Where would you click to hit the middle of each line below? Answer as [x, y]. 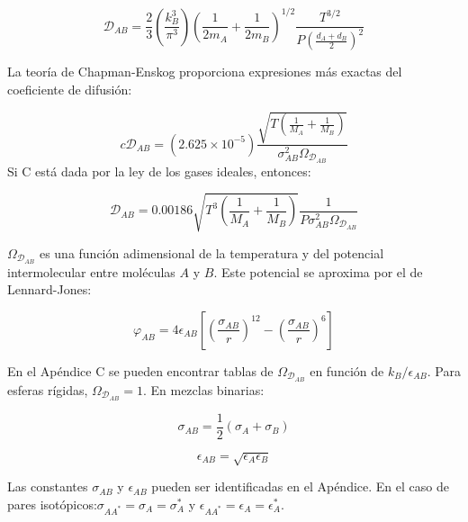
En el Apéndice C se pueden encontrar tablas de [140, 370]
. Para [444, 370]
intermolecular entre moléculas [91, 271]
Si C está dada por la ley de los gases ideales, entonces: [159, 171]
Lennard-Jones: [49, 289]
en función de [347, 370]
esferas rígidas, [48, 389]
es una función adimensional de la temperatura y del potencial [211, 252]
